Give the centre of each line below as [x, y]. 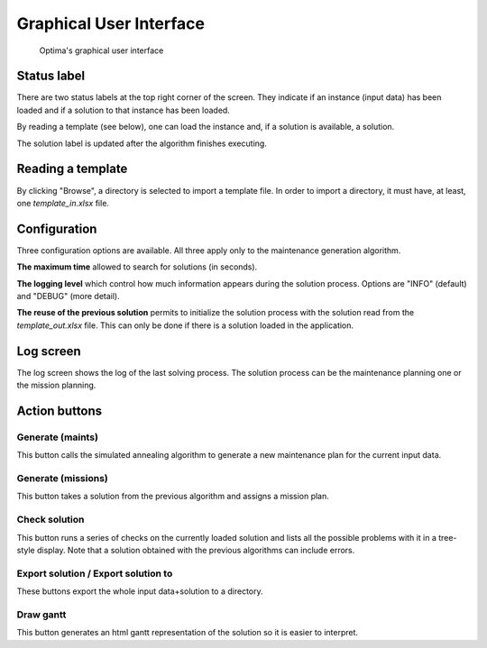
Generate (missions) [62, 478]
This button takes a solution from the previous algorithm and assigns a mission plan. [173, 497]
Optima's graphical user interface [101, 50]
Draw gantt [41, 615]
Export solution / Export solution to [95, 573]
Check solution [51, 520]
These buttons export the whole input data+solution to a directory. [140, 591]
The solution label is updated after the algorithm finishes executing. [142, 143]
